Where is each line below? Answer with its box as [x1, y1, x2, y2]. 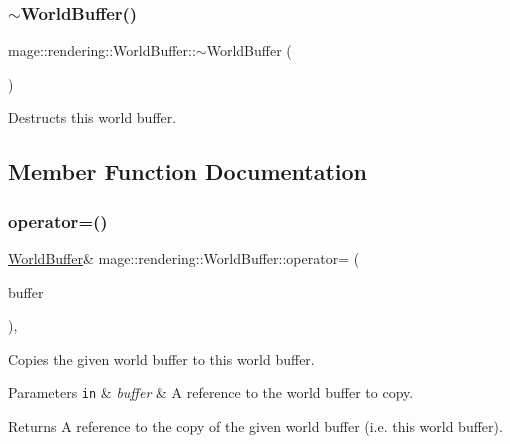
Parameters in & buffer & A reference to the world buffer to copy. [8, 382, 414, 403]
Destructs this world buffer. [8, 107, 177, 128]
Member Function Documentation [8, 156, 368, 187]
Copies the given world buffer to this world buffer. [8, 348, 315, 369]
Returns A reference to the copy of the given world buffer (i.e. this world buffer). [8, 416, 503, 437]
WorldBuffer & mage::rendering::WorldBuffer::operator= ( [8, 248, 360, 268]
